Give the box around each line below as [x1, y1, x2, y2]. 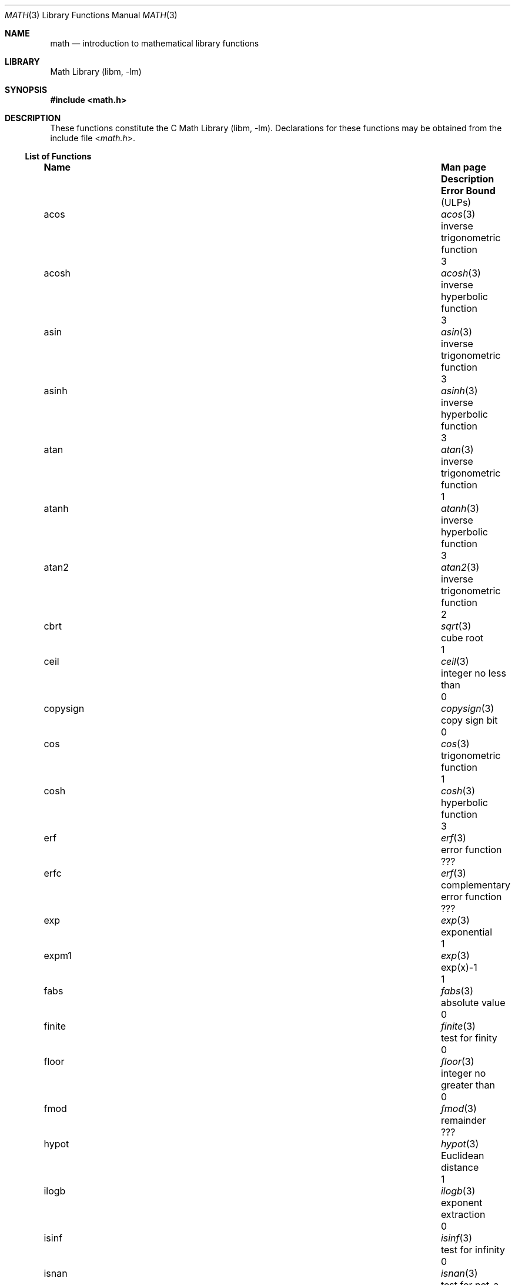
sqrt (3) [440, 620, 471, 632]
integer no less [440, 667, 506, 679]
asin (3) [440, 326, 473, 338]
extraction [440, 1209, 486, 1220]
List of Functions [25, 151, 92, 161]
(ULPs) [440, 197, 471, 208]
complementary [440, 879, 510, 891]
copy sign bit [440, 714, 498, 726]
